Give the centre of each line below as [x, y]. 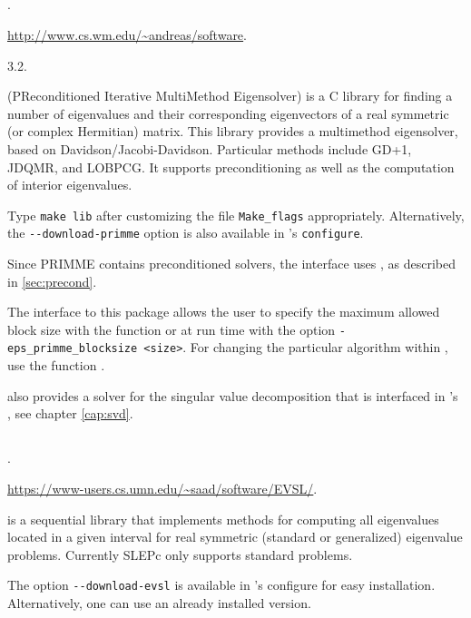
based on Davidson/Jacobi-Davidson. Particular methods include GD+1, [210, 148]
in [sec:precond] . [52, 281]
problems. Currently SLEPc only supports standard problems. [180, 554]
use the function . [56, 365]
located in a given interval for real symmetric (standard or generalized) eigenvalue [235, 537]
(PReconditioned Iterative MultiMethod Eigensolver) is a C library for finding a [230, 96]
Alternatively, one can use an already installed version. [159, 602]
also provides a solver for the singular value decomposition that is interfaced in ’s [233, 395]
